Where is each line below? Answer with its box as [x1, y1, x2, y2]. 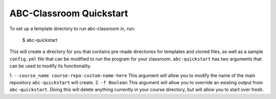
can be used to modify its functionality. [9, 63, 91, 69]
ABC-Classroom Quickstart [9, 8, 128, 19]
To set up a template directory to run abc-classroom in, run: [9, 26, 135, 32]
